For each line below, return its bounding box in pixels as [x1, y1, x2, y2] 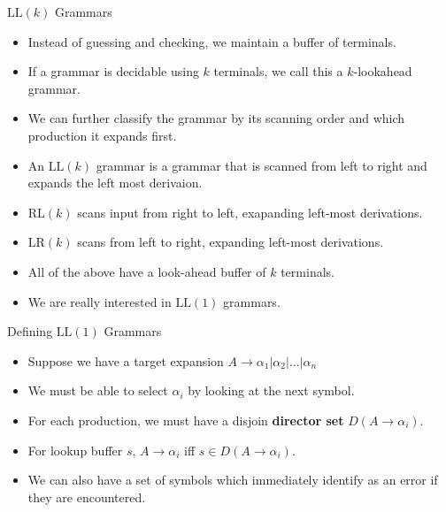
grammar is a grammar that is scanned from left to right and [96, 156, 427, 174]
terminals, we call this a [213, 62, 343, 80]
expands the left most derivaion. [27, 173, 203, 192]
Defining [7, 322, 53, 340]
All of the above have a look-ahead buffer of [27, 262, 266, 280]
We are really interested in [27, 292, 172, 310]
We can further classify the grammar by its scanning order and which [27, 109, 405, 127]
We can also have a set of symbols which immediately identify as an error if [27, 470, 438, 489]
